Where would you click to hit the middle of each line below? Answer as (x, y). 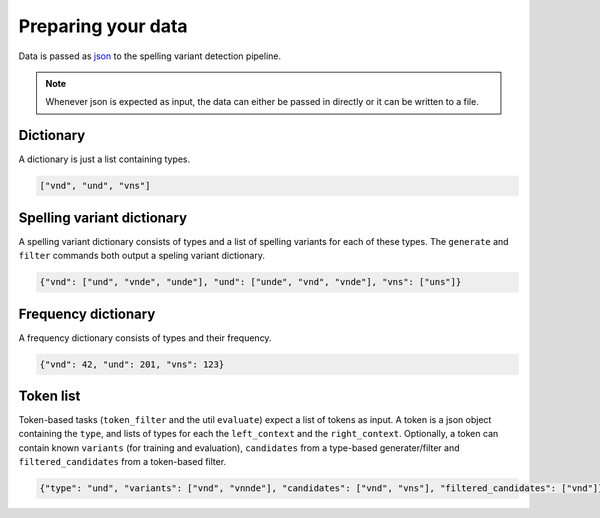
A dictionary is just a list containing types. (104, 159)
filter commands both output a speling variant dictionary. (141, 256)
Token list (49, 395)
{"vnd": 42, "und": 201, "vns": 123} (132, 364)
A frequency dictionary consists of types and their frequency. (145, 337)
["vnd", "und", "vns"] (95, 186)
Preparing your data (103, 26)
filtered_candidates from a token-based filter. (122, 462)
